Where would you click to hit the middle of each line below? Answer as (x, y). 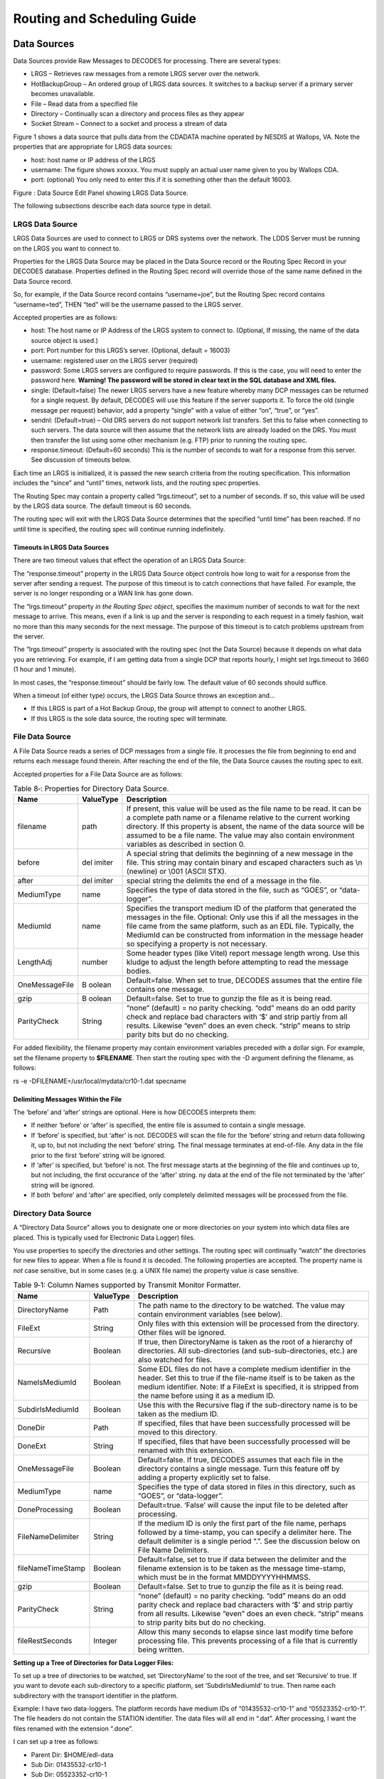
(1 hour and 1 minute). (44, 670)
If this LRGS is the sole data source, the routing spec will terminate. (129, 718)
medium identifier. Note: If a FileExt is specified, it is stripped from (248, 1386)
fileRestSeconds (45, 1640)
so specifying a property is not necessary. (197, 944)
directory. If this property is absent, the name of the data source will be (245, 827)
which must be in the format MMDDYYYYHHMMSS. (224, 1577)
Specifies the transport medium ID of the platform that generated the (241, 909)
